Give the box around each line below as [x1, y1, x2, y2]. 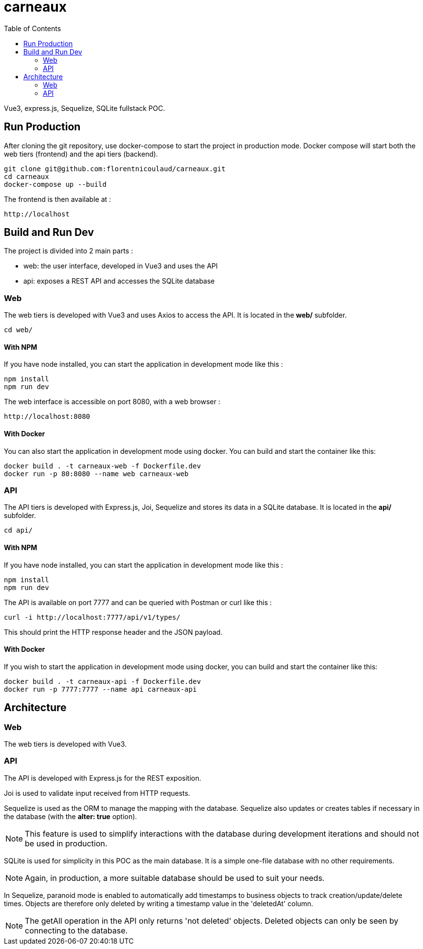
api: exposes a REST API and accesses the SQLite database [23, 277, 215, 286]
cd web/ [4, 326, 33, 334]
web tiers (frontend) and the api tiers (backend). [4, 149, 158, 158]
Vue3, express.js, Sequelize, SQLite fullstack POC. [4, 104, 166, 112]
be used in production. [25, 838, 108, 848]
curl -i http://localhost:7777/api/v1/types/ [4, 613, 181, 621]
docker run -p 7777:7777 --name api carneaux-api [4, 685, 197, 693]
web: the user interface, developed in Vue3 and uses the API [23, 262, 218, 270]
